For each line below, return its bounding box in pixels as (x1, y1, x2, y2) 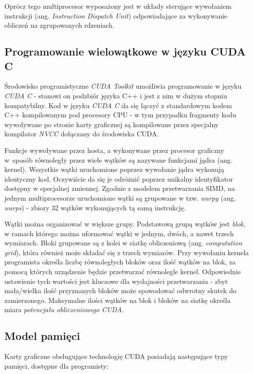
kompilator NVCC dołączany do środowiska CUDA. (4, 129, 159, 139)
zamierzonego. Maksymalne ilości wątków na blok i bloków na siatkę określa (4, 295, 231, 305)
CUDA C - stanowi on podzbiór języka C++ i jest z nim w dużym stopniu (4, 90, 227, 100)
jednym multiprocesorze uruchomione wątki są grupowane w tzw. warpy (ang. (4, 192, 236, 203)
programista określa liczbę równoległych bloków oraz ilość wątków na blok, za (4, 257, 236, 267)
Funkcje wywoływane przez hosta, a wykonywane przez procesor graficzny (4, 145, 224, 155)
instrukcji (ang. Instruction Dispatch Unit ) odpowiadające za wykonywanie (4, 10, 228, 20)
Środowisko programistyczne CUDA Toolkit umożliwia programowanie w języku (4, 81, 242, 91)
